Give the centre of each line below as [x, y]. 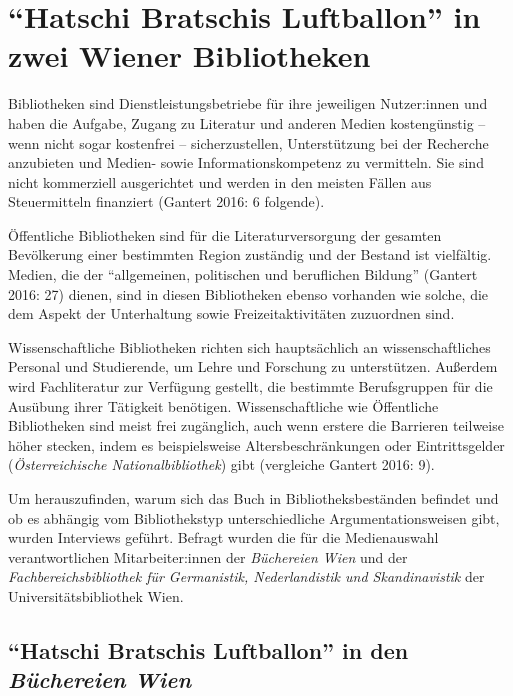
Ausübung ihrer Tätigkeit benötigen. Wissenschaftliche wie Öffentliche [223, 405]
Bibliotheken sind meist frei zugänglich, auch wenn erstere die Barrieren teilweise [256, 425]
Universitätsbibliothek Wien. [96, 595]
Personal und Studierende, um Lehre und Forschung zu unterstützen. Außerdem [253, 366]
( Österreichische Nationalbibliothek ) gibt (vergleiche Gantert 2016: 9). [221, 464]
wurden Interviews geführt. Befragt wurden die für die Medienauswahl [223, 537]
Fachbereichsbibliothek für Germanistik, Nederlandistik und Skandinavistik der [246, 576]
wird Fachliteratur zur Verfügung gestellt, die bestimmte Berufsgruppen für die [250, 386]
